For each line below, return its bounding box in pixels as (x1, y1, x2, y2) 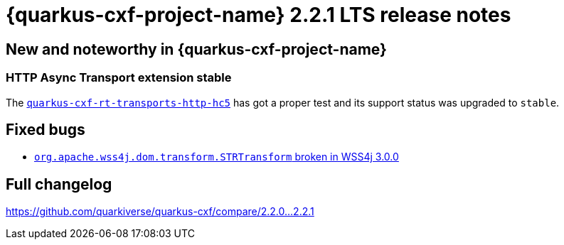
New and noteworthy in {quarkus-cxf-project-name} (6, 40, 387, 58)
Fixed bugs (6, 120, 85, 138)
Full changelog (6, 175, 112, 193)
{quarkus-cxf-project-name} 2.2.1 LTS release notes (6, 3, 511, 27)
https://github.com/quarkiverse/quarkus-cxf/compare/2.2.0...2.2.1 (6, 205, 314, 218)
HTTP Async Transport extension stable (6, 70, 232, 85)
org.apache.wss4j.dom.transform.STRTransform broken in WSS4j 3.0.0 (34, 151, 399, 163)
